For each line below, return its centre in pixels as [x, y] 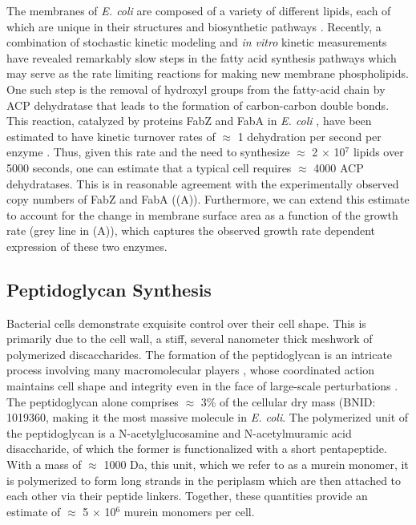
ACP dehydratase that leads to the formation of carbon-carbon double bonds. [198, 105]
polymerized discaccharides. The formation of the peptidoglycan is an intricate [200, 354]
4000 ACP [339, 167]
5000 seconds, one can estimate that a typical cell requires [149, 167]
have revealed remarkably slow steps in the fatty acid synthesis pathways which [202, 57]
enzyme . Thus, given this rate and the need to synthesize [148, 152]
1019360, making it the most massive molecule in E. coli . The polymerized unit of [208, 417]
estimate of [34, 511]
